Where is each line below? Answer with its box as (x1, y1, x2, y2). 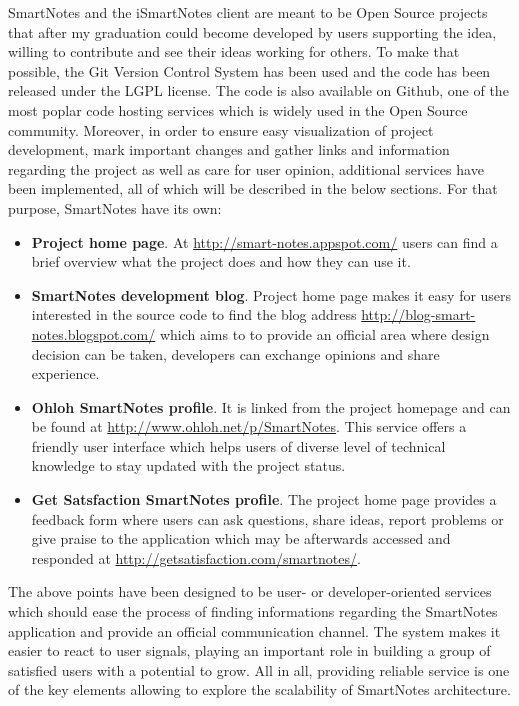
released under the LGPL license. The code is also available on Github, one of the (8, 80, 509, 101)
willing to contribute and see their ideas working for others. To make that (8, 41, 460, 62)
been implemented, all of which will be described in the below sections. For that (8, 178, 498, 199)
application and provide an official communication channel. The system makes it (8, 620, 501, 641)
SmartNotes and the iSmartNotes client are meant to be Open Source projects (8, 2, 488, 22)
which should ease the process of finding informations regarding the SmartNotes (8, 601, 498, 622)
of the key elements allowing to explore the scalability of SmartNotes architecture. (8, 679, 511, 700)
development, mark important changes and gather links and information (8, 139, 450, 160)
